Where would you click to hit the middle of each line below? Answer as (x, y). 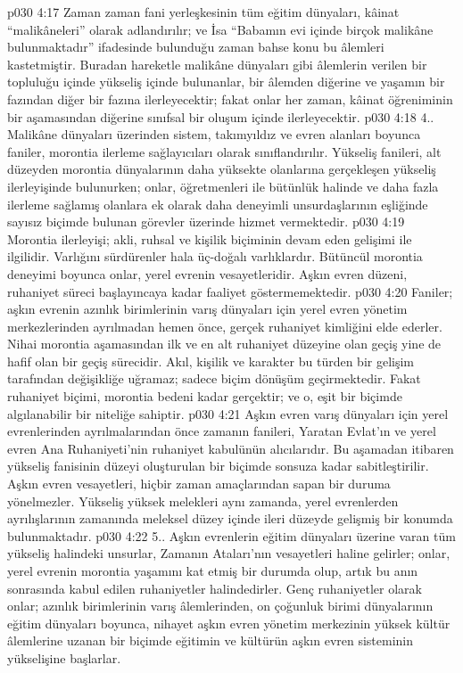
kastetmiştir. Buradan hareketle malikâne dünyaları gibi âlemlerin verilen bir (217, 64)
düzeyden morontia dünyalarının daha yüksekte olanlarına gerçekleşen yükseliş (222, 169)
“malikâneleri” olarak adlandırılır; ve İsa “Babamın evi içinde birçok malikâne (220, 29)
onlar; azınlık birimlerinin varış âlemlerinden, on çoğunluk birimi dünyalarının (220, 606)
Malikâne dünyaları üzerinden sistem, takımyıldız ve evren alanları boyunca (214, 134)
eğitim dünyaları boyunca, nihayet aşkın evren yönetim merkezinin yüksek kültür (229, 623)
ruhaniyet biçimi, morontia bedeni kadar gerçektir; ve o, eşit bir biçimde (205, 396)
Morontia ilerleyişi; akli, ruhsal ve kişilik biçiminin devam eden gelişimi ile (210, 238)
